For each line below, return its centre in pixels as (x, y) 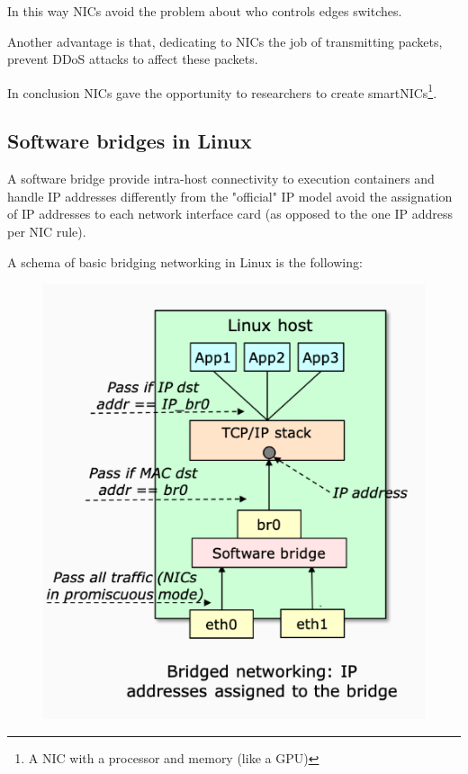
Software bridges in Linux (130, 141)
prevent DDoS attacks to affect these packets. (133, 59)
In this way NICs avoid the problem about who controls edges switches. (205, 11)
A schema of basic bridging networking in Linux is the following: (185, 261)
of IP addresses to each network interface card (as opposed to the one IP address (230, 214)
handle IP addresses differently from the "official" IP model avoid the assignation (230, 196)
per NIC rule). (47, 232)
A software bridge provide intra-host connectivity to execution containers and (221, 179)
